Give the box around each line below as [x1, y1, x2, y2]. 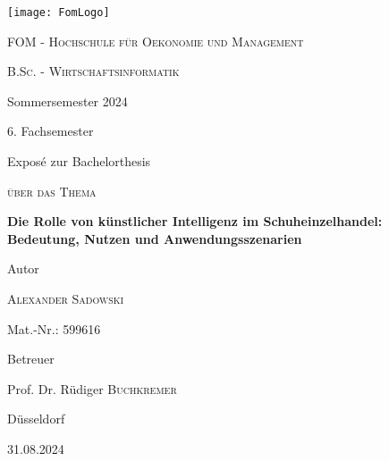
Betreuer [7, 349, 55, 368]
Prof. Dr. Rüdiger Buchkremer [7, 379, 177, 398]
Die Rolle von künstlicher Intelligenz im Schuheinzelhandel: [7, 212, 383, 230]
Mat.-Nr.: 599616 [7, 319, 101, 338]
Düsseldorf [7, 409, 65, 428]
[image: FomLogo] [7, 6, 110, 19]
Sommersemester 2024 [7, 91, 128, 110]
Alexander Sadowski [7, 289, 124, 307]
